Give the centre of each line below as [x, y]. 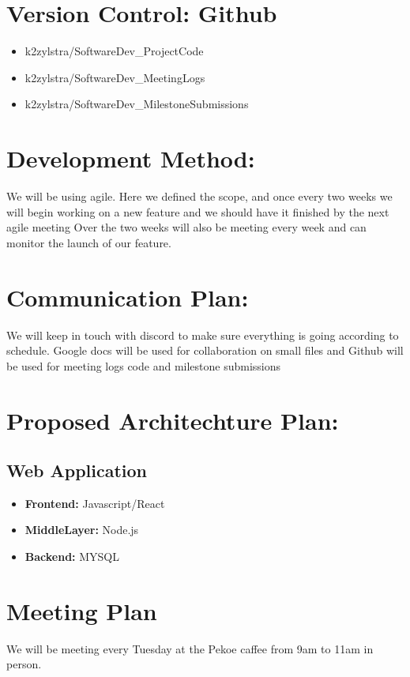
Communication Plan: [128, 297]
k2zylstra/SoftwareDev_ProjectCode [114, 51]
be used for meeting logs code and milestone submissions [144, 365]
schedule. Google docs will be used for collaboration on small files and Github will [205, 350]
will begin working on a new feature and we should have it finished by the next [198, 211]
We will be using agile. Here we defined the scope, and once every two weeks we [199, 196]
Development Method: [131, 158]
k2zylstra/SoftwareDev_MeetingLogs [115, 77]
